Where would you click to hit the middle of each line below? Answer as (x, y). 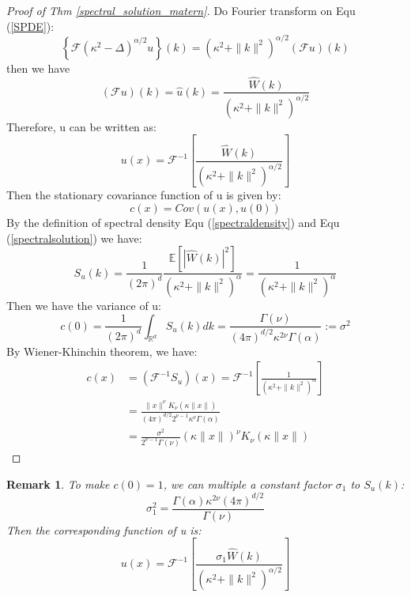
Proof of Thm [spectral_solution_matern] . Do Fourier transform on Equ (181, 10)
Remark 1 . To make (58, 484)
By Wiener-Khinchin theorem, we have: (102, 351)
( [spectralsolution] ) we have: (74, 238)
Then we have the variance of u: (84, 305)
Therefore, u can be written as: (81, 126)
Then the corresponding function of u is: (104, 529)
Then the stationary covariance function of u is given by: (144, 195)
